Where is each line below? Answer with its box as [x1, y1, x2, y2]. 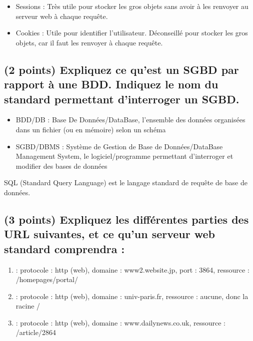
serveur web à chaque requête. [15, 10, 108, 21]
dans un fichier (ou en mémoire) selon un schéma [15, 124, 166, 134]
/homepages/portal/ [15, 274, 78, 285]
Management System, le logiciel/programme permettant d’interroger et [15, 151, 233, 161]
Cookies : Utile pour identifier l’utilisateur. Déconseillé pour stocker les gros [15, 27, 248, 38]
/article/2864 [15, 327, 56, 338]
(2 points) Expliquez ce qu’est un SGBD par [4, 61, 239, 77]
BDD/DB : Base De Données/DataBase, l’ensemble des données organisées [15, 114, 245, 125]
